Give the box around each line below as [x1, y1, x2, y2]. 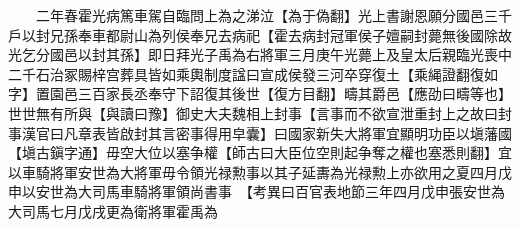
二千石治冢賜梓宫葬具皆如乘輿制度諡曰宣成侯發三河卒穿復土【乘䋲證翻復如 [8, 63, 498, 84]
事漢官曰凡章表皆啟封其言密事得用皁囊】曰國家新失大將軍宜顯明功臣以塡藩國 [8, 122, 512, 143]
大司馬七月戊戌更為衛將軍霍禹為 [8, 200, 218, 221]
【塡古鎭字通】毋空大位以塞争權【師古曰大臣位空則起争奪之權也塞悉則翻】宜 [8, 142, 512, 163]
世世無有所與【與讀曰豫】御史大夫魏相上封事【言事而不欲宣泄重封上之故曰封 [8, 102, 512, 123]
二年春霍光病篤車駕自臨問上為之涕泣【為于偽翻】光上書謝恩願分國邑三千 [35, 5, 512, 25]
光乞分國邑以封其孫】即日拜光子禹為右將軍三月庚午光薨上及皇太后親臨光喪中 [8, 44, 512, 65]
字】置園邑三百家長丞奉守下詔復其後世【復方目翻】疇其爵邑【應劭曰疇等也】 [8, 83, 512, 104]
